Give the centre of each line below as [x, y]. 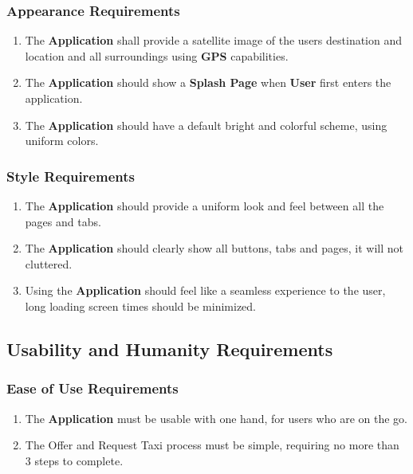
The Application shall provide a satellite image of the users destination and [214, 40]
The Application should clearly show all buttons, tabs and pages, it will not [214, 248]
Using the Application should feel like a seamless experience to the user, [205, 290]
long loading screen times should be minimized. [141, 306]
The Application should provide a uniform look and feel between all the [205, 206]
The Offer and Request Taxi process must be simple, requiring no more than [212, 445]
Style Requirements [71, 176]
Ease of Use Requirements [92, 388]
